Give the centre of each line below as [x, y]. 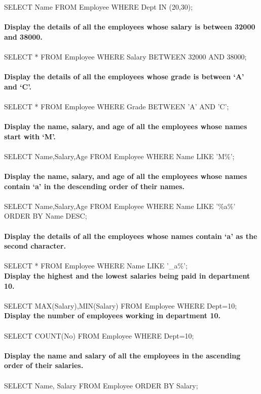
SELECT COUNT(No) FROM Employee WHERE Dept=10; [99, 335]
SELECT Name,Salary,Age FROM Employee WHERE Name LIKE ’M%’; [119, 156]
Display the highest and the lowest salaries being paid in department [127, 276]
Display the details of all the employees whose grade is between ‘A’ [124, 77]
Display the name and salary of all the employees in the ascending [122, 355]
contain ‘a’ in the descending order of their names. [95, 186]
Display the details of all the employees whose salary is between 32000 [130, 27]
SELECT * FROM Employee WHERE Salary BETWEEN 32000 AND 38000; [125, 56]
